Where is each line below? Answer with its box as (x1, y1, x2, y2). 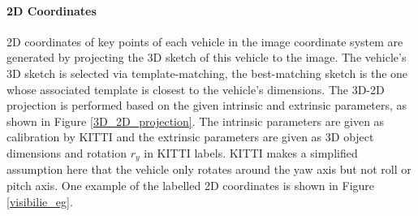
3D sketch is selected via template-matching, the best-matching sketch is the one (6, 64, 408, 81)
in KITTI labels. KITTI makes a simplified (144, 144, 358, 161)
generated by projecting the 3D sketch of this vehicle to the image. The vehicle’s (6, 49, 407, 66)
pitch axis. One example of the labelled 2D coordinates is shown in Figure (6, 177, 375, 193)
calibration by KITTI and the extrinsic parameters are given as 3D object (6, 128, 374, 145)
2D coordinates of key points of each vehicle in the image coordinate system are (6, 32, 403, 50)
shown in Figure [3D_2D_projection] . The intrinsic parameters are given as (6, 112, 385, 129)
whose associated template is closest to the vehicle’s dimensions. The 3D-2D (6, 80, 385, 97)
